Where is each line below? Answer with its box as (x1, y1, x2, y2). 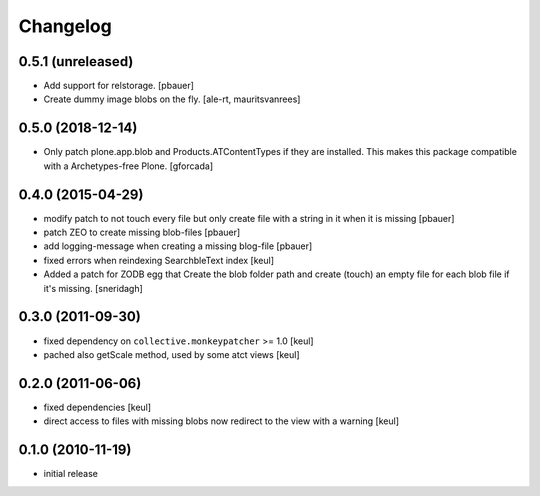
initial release (43, 468, 99, 480)
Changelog (18, 15, 112, 37)
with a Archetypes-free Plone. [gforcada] (43, 160, 214, 172)
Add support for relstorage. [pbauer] (43, 80, 195, 92)
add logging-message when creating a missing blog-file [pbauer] (43, 240, 313, 252)
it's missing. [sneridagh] (43, 282, 144, 294)
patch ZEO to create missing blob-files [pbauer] (43, 226, 241, 239)
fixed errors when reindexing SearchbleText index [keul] (43, 254, 275, 266)
